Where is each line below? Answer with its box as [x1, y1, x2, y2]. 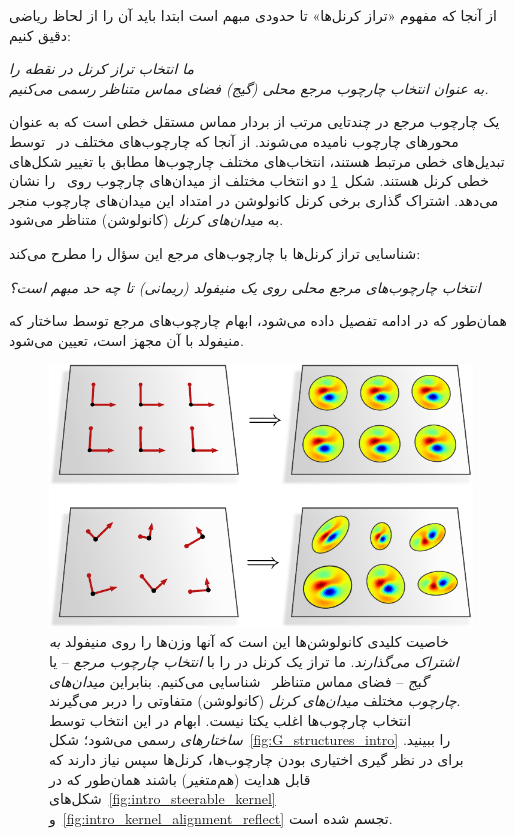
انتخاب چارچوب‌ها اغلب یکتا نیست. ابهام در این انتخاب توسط [49, 709, 412, 730]
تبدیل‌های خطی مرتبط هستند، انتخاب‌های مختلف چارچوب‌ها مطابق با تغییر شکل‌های [9, 150, 505, 171]
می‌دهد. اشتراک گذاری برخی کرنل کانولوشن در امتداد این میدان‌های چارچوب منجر [9, 189, 499, 210]
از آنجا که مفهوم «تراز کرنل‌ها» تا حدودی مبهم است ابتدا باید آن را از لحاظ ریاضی [9, 5, 497, 25]
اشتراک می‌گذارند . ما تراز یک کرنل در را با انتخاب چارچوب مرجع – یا [49, 651, 459, 671]
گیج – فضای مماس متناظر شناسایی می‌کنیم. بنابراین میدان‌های [49, 670, 428, 691]
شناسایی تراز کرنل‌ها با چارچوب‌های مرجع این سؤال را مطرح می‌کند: [9, 242, 421, 263]
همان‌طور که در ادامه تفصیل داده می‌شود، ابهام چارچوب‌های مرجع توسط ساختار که [9, 310, 507, 331]
